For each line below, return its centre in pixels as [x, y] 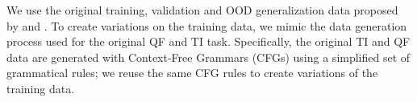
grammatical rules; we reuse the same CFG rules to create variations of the [192, 73]
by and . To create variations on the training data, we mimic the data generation [207, 25]
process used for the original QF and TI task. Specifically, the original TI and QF [208, 41]
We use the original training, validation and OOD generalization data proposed [202, 10]
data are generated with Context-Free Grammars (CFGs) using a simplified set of [208, 57]
